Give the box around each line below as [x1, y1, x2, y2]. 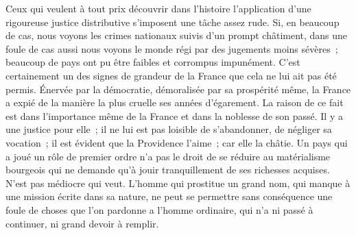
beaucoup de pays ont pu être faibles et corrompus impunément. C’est [5, 55, 300, 69]
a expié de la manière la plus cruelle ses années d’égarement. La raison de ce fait [5, 95, 344, 110]
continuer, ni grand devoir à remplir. [5, 216, 159, 230]
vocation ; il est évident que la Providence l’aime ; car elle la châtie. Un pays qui [5, 135, 348, 149]
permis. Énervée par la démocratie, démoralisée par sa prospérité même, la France [5, 82, 351, 96]
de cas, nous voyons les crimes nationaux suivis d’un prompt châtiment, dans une [5, 28, 348, 42]
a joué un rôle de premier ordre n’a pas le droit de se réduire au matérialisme [5, 149, 331, 163]
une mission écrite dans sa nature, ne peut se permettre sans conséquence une [5, 189, 333, 203]
